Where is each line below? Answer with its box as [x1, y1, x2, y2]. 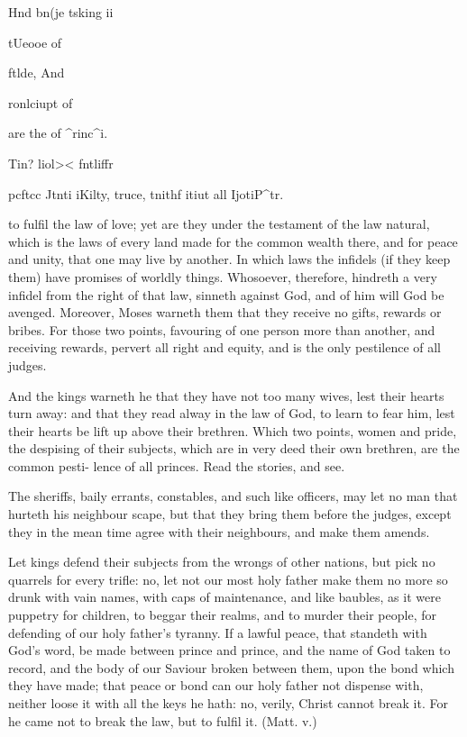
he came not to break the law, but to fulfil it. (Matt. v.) [8, 711, 317, 730]
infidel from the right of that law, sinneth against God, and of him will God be [8, 285, 444, 304]
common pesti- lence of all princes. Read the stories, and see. [8, 456, 345, 475]
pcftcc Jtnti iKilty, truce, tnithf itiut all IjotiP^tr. [8, 184, 284, 203]
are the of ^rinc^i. [8, 123, 108, 142]
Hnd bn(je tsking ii [8, 3, 114, 21]
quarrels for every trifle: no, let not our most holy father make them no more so [8, 569, 448, 588]
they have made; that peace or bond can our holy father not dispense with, [8, 676, 424, 695]
